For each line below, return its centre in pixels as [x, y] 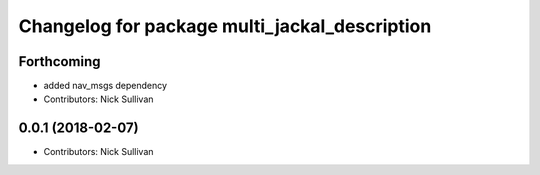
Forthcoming [59, 61]
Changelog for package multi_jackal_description [225, 26]
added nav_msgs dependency [105, 86]
